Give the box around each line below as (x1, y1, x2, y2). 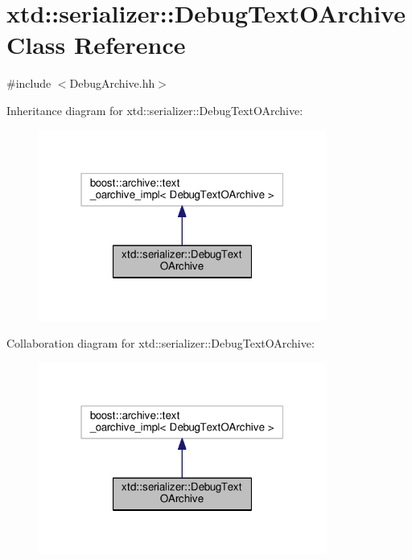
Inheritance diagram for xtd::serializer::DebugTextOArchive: (6, 101, 303, 118)
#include (6, 75, 51, 92)
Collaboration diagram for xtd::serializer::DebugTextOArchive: (6, 335, 315, 352)
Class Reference (6, 28, 186, 61)
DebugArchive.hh (69, 75, 155, 92)
